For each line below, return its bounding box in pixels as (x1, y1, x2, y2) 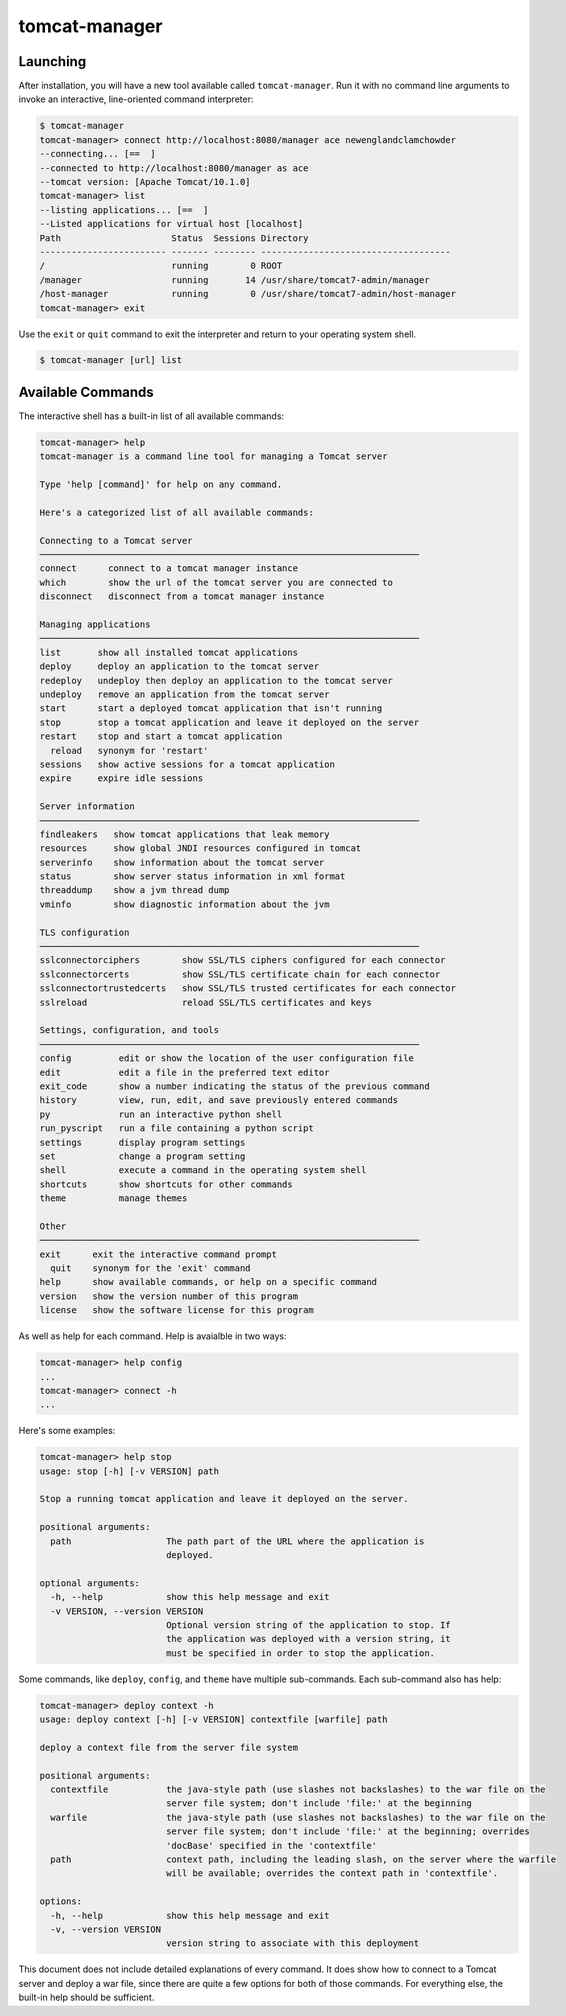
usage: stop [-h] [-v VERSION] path (39, 1465, 220, 1477)
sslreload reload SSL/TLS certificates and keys (39, 996, 372, 1008)
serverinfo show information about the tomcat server (39, 856, 325, 868)
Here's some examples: (18, 1425, 116, 1437)
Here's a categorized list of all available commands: (39, 506, 314, 518)
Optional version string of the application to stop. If (165, 1619, 452, 1630)
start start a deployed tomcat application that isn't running (39, 703, 383, 714)
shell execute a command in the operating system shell (39, 1165, 367, 1176)
